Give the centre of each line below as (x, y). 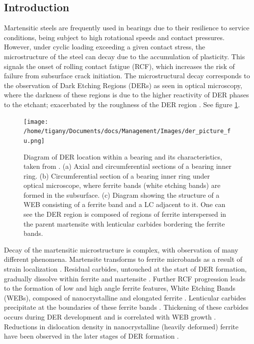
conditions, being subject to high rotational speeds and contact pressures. (114, 37)
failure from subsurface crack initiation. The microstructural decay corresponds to (127, 76)
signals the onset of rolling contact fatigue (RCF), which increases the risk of (119, 66)
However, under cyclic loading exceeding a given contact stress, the (105, 47)
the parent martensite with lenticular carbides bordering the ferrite (124, 223)
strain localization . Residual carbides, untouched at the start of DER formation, (126, 269)
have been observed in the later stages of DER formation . (91, 336)
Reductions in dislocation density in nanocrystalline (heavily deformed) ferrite (121, 326)
